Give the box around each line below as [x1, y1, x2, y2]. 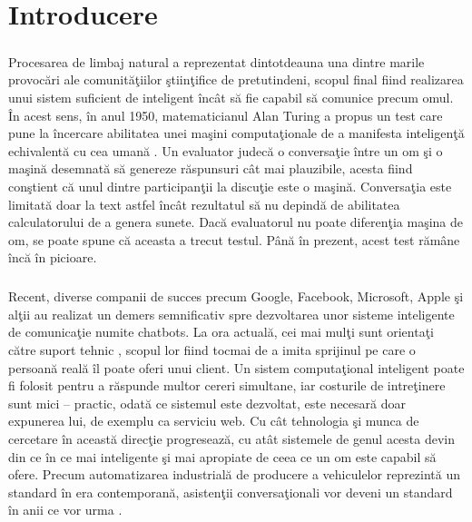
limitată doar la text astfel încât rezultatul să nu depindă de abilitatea [8, 194, 400, 213]
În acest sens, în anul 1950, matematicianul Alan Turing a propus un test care [8, 105, 443, 124]
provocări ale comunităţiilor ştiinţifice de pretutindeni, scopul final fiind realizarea [8, 70, 464, 89]
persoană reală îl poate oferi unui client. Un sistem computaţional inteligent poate [8, 358, 465, 377]
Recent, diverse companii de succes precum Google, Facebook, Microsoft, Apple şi [8, 287, 464, 306]
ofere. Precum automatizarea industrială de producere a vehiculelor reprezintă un [8, 465, 461, 484]
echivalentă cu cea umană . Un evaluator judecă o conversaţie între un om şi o [8, 141, 443, 160]
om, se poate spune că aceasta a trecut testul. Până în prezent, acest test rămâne [8, 230, 460, 249]
